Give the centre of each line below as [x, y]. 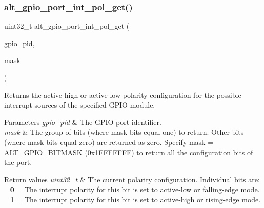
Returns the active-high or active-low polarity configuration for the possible [123, 95]
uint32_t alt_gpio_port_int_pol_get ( [67, 26]
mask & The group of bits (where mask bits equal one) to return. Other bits [124, 132]
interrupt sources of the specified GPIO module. [80, 105]
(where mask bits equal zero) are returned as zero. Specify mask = [109, 142]
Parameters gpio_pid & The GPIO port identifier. [83, 122]
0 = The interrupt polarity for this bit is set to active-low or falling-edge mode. [135, 189]
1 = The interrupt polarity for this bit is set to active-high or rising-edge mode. [135, 199]
